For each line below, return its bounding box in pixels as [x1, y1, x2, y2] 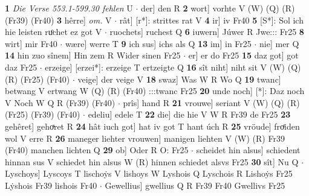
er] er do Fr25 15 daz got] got [188, 49, 299, 62]
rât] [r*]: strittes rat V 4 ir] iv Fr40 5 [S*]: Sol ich [119, 13, 304, 26]
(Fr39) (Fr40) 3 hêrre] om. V [5, 13, 112, 26]
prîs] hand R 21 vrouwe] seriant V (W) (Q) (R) [123, 96, 300, 109]
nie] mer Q [259, 37, 299, 49]
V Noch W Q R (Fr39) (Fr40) [5, 96, 115, 109]
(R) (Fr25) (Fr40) [5, 72, 70, 85]
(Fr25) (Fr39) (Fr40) [5, 108, 80, 121]
